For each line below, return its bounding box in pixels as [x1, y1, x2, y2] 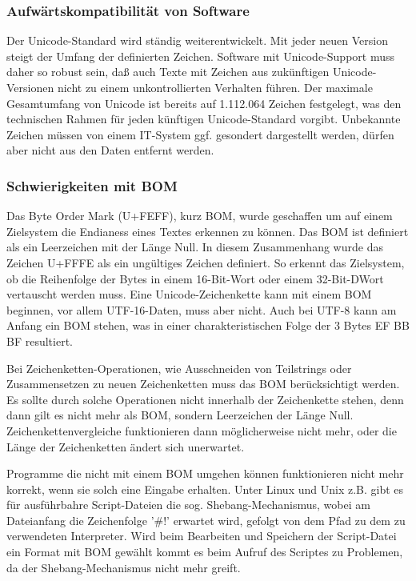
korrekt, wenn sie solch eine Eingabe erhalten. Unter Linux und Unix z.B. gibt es [6, 480, 404, 497]
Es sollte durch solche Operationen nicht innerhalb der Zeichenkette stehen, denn [6, 391, 404, 407]
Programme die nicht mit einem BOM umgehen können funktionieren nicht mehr [6, 465, 404, 482]
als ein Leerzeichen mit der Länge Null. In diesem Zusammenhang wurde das [6, 238, 383, 255]
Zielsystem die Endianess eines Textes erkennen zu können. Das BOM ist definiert [6, 222, 409, 239]
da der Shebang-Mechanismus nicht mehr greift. [6, 559, 241, 575]
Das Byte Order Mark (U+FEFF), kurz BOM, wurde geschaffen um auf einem [6, 207, 393, 224]
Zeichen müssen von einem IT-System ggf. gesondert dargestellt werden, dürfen [6, 126, 394, 142]
